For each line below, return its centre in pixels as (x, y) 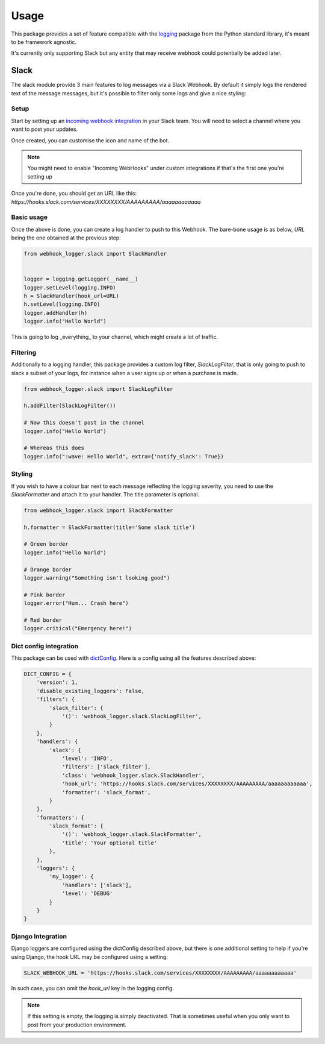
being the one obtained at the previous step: (66, 238)
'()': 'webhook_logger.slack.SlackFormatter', (132, 834)
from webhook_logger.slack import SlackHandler (95, 254)
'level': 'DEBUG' (87, 894)
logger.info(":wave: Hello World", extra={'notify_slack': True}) (124, 456)
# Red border (43, 620)
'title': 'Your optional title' (110, 843)
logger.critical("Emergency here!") (78, 628)
